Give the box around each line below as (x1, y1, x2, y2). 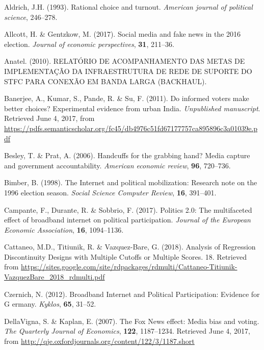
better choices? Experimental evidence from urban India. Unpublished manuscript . (4, 103, 260, 113)
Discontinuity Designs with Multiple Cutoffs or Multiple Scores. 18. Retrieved (4, 251, 247, 262)
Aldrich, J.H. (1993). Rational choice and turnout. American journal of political (4, 2, 253, 12)
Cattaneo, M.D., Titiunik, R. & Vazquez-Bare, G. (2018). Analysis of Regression (4, 241, 256, 252)
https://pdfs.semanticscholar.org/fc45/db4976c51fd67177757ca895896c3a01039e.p (4, 122, 258, 133)
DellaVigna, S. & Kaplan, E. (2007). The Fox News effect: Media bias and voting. (4, 315, 259, 326)
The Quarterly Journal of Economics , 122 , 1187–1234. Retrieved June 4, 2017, (4, 326, 250, 336)
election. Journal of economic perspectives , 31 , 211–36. (4, 38, 174, 49)
